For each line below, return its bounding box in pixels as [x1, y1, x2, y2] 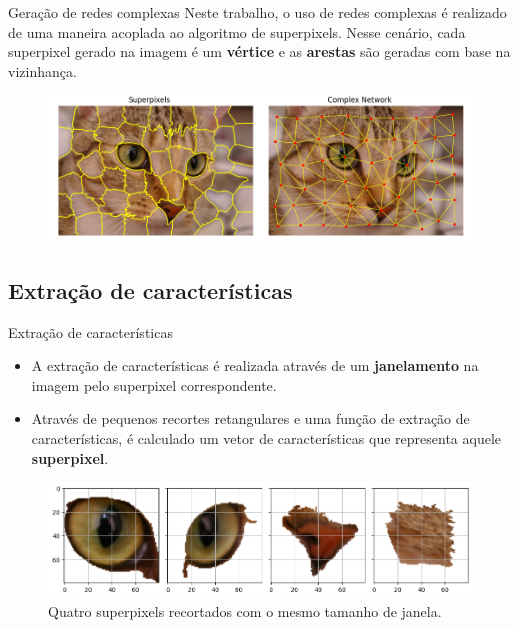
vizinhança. [8, 60, 77, 81]
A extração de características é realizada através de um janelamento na [31, 355, 479, 376]
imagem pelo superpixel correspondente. [31, 374, 277, 395]
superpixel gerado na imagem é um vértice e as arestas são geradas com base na [8, 41, 511, 62]
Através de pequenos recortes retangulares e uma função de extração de [31, 408, 470, 429]
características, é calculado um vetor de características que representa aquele [31, 428, 501, 449]
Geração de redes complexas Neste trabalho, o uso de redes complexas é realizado [8, 2, 507, 22]
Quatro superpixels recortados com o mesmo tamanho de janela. [48, 600, 442, 621]
